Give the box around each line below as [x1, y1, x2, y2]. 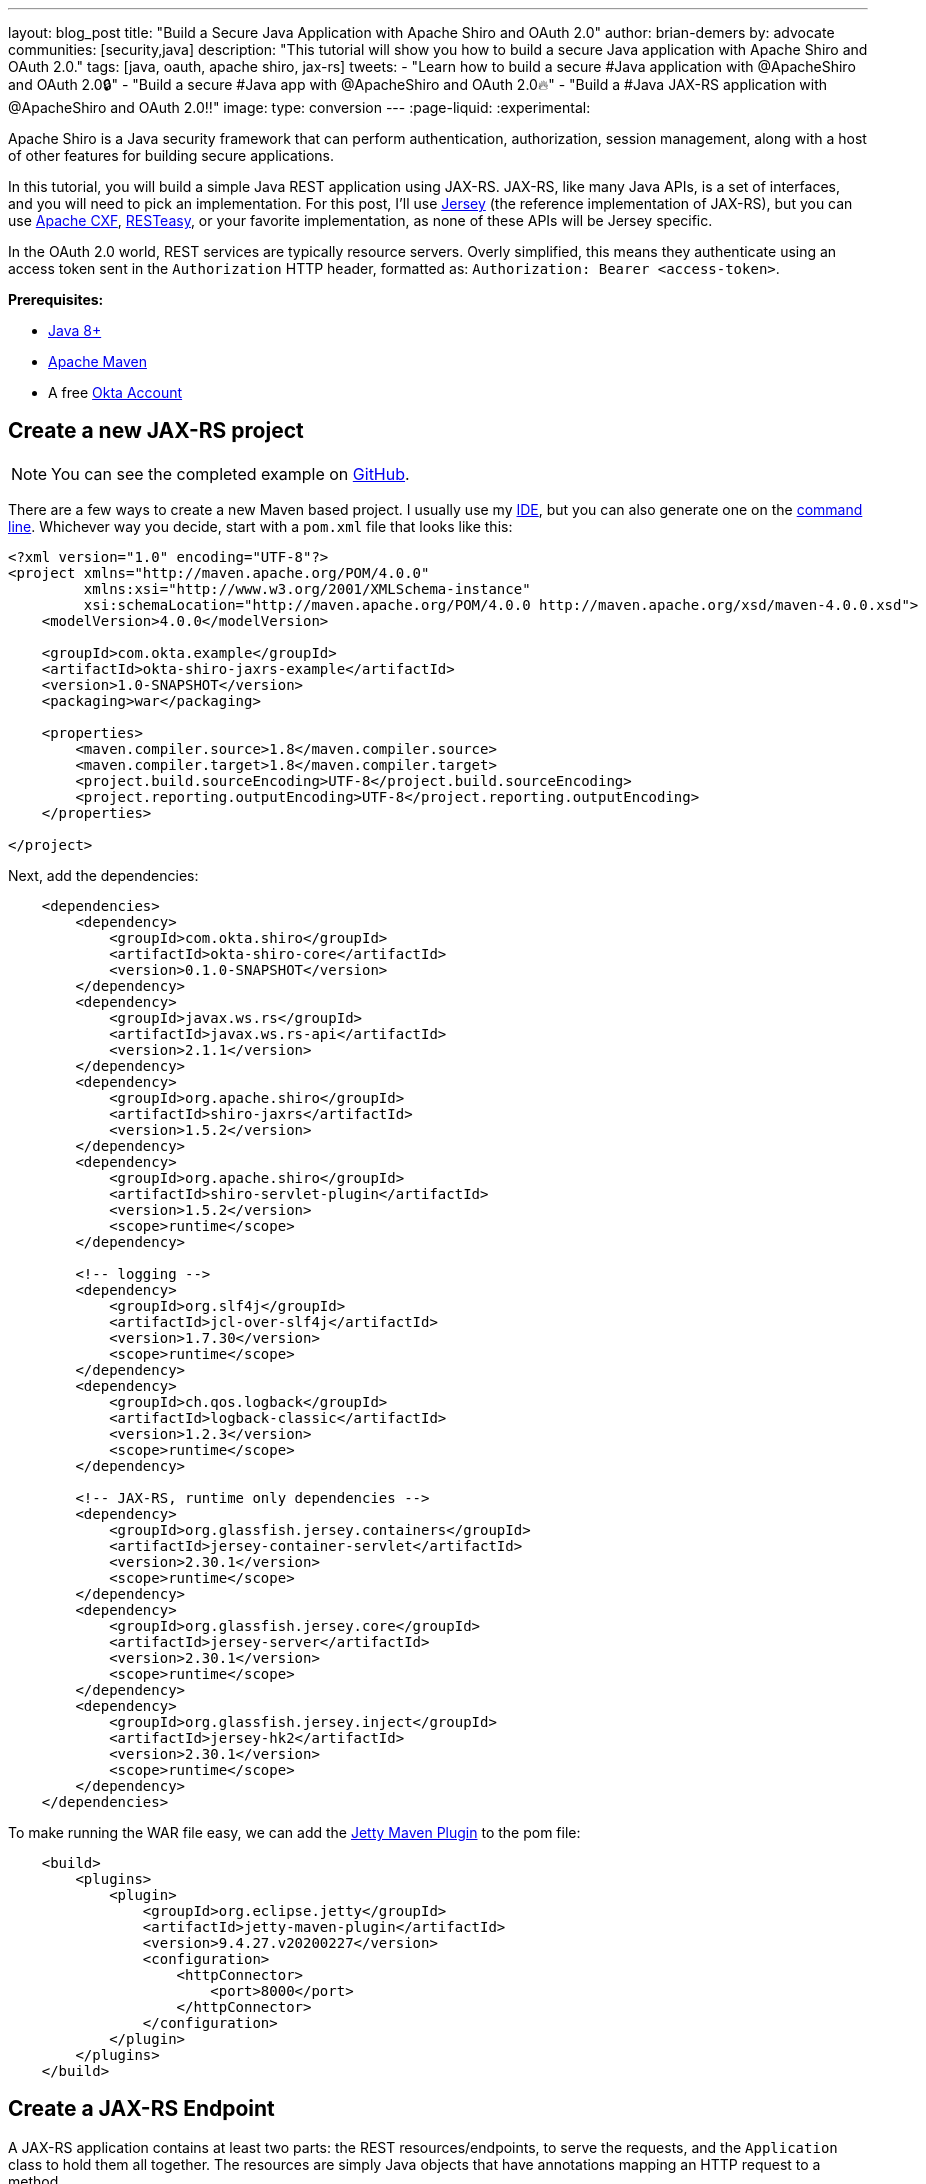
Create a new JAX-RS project [8, 418, 304, 444]
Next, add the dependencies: [8, 866, 199, 884]
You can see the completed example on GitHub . [51, 463, 410, 484]
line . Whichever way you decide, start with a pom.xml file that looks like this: [8, 517, 513, 535]
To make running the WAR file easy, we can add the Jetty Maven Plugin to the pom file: [8, 1823, 581, 1841]
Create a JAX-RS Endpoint [8, 2096, 275, 2122]
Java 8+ [48, 322, 102, 339]
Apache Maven [48, 353, 147, 370]
